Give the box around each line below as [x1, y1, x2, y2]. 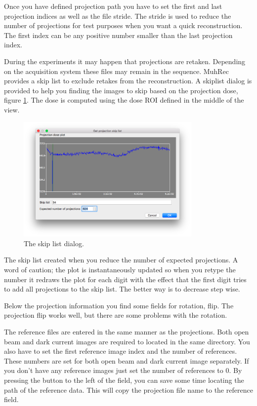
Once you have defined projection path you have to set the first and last [4, 1, 222, 11]
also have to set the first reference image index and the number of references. [4, 346, 237, 356]
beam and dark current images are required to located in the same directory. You [4, 336, 250, 346]
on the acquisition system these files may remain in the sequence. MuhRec [4, 66, 229, 76]
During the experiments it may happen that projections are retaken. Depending [4, 56, 246, 66]
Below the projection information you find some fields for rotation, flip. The [4, 300, 234, 310]
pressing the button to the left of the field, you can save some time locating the [4, 375, 244, 385]
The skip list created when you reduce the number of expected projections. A [4, 255, 238, 265]
